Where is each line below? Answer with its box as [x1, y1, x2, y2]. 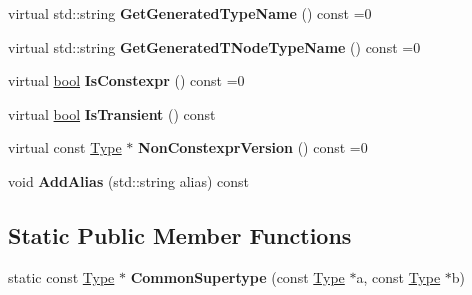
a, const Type [356, 266, 441, 287]
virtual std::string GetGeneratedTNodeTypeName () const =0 [8, 36, 421, 57]
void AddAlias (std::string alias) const [8, 170, 250, 191]
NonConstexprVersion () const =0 [138, 137, 368, 158]
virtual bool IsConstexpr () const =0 [8, 70, 245, 91]
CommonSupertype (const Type [130, 266, 345, 287]
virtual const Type [8, 137, 122, 158]
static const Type [8, 266, 115, 287]
